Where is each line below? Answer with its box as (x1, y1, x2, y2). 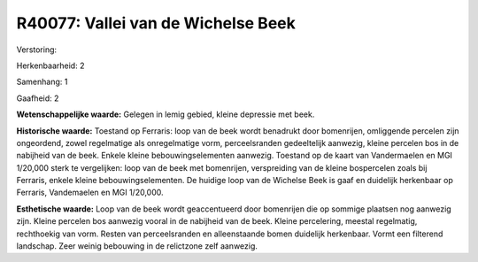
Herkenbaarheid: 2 (16, 60, 85, 71)
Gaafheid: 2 (16, 93, 59, 104)
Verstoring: (16, 44, 58, 55)
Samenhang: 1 (16, 76, 68, 88)
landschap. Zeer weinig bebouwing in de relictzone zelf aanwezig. (16, 241, 258, 251)
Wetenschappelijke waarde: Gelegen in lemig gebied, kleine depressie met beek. (16, 109, 315, 119)
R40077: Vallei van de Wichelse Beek (16, 13, 296, 33)
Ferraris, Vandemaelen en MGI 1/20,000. (16, 187, 164, 198)
